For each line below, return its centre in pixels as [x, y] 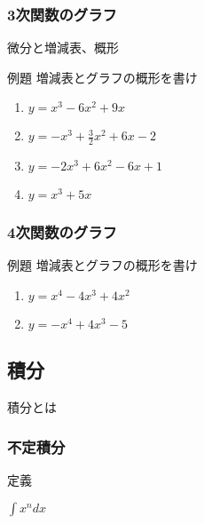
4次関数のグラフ [62, 232]
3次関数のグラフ [62, 14]
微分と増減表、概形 [63, 48]
